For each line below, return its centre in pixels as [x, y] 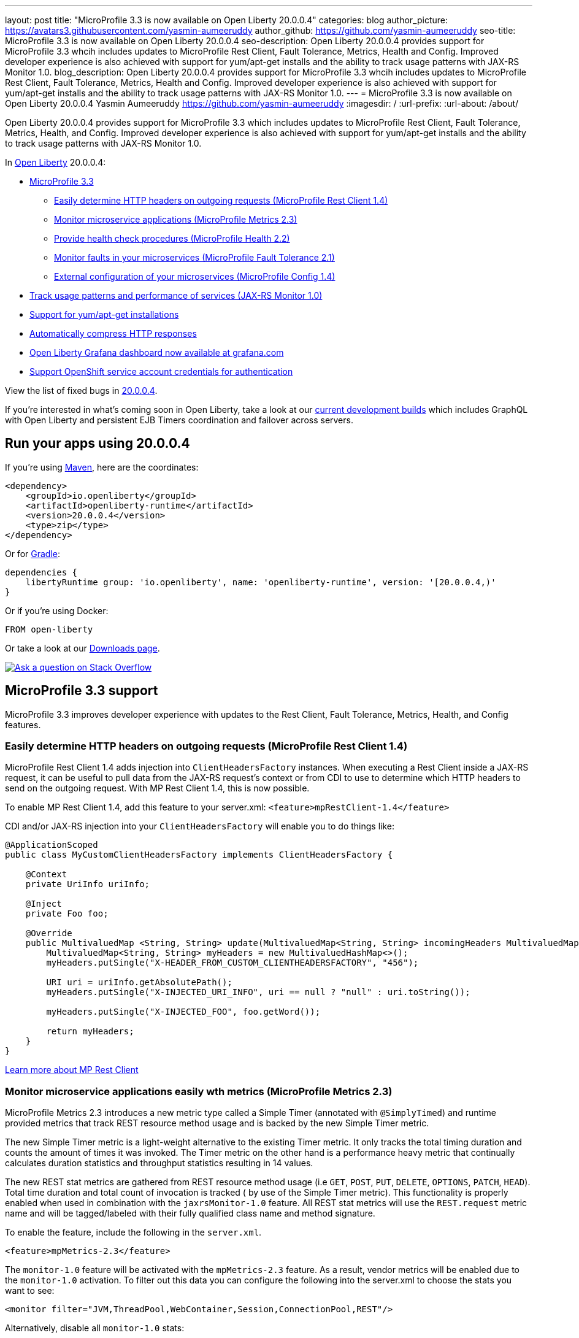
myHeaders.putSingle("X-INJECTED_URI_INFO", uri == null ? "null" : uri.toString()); [258, 992]
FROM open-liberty [49, 629]
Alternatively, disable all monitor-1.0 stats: [95, 1328]
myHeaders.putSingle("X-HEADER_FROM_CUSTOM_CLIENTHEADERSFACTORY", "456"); [232, 963]
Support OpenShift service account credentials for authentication [161, 371]
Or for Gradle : [33, 553]
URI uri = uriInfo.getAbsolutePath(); [139, 982]
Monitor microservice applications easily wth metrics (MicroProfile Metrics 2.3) [199, 1091]
